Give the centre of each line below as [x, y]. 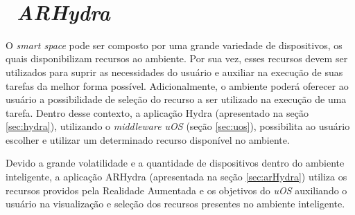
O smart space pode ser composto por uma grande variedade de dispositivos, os [174, 45]
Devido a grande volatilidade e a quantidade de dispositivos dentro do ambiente [175, 163]
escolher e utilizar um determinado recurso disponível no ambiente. [148, 139]
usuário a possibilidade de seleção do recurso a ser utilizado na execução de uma [176, 99]
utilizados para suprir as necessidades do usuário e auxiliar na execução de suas [174, 72]
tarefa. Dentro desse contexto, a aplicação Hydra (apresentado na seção [157, 112]
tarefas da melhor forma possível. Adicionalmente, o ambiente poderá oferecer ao [177, 85]
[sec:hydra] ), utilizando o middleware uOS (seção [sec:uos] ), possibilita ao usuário [178, 126]
